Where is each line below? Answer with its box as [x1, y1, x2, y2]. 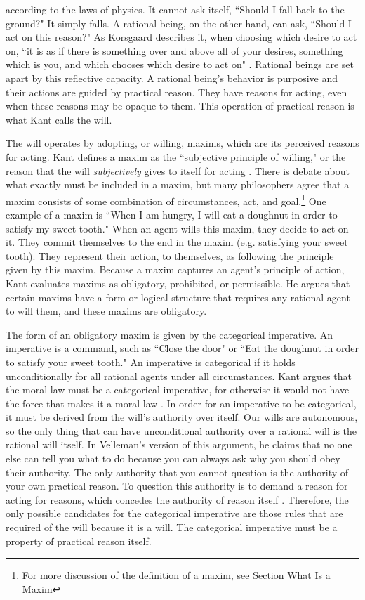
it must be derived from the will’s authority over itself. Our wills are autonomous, [6, 410, 358, 424]
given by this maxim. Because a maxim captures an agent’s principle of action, [6, 262, 345, 277]
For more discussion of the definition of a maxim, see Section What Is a [22, 568, 331, 582]
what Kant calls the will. [6, 112, 112, 126]
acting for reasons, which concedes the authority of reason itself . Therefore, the [6, 492, 349, 507]
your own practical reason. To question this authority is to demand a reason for [6, 478, 348, 493]
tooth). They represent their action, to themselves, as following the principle [6, 248, 334, 263]
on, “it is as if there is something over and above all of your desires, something [6, 43, 343, 58]
